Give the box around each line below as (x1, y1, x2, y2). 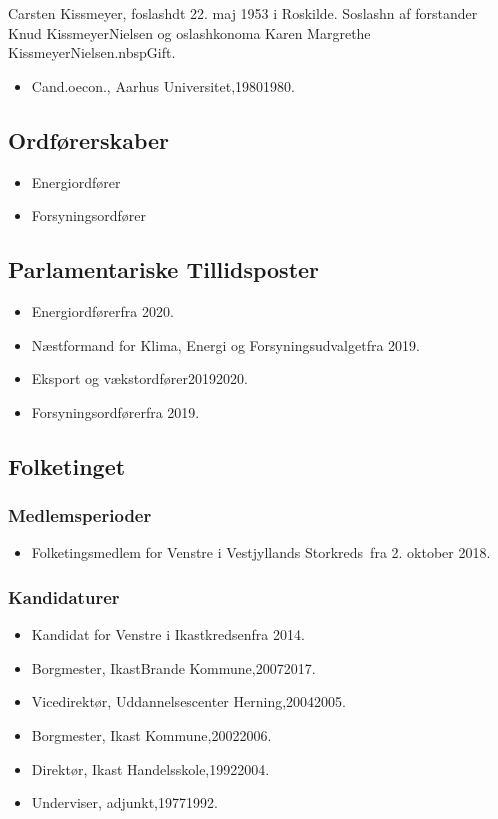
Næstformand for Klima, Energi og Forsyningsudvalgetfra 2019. (31, 334, 421, 355)
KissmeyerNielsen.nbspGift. (8, 42, 176, 63)
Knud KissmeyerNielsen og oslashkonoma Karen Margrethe (8, 22, 371, 43)
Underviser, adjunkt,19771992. (31, 792, 218, 813)
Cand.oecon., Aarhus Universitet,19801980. (31, 75, 295, 96)
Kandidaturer (8, 584, 120, 609)
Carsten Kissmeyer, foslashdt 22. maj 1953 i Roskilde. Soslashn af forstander (8, 3, 478, 23)
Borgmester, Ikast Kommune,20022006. (31, 724, 272, 745)
